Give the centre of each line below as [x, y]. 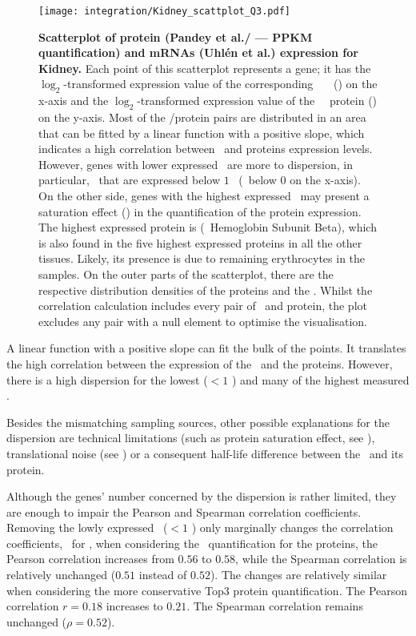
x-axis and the [74, 101]
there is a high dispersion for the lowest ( [107, 379]
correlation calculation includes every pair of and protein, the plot [203, 306]
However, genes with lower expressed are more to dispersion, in [196, 164]
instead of [163, 575]
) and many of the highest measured [320, 379]
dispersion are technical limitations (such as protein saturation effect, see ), [191, 438]
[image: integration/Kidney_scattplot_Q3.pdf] [164, 11]
